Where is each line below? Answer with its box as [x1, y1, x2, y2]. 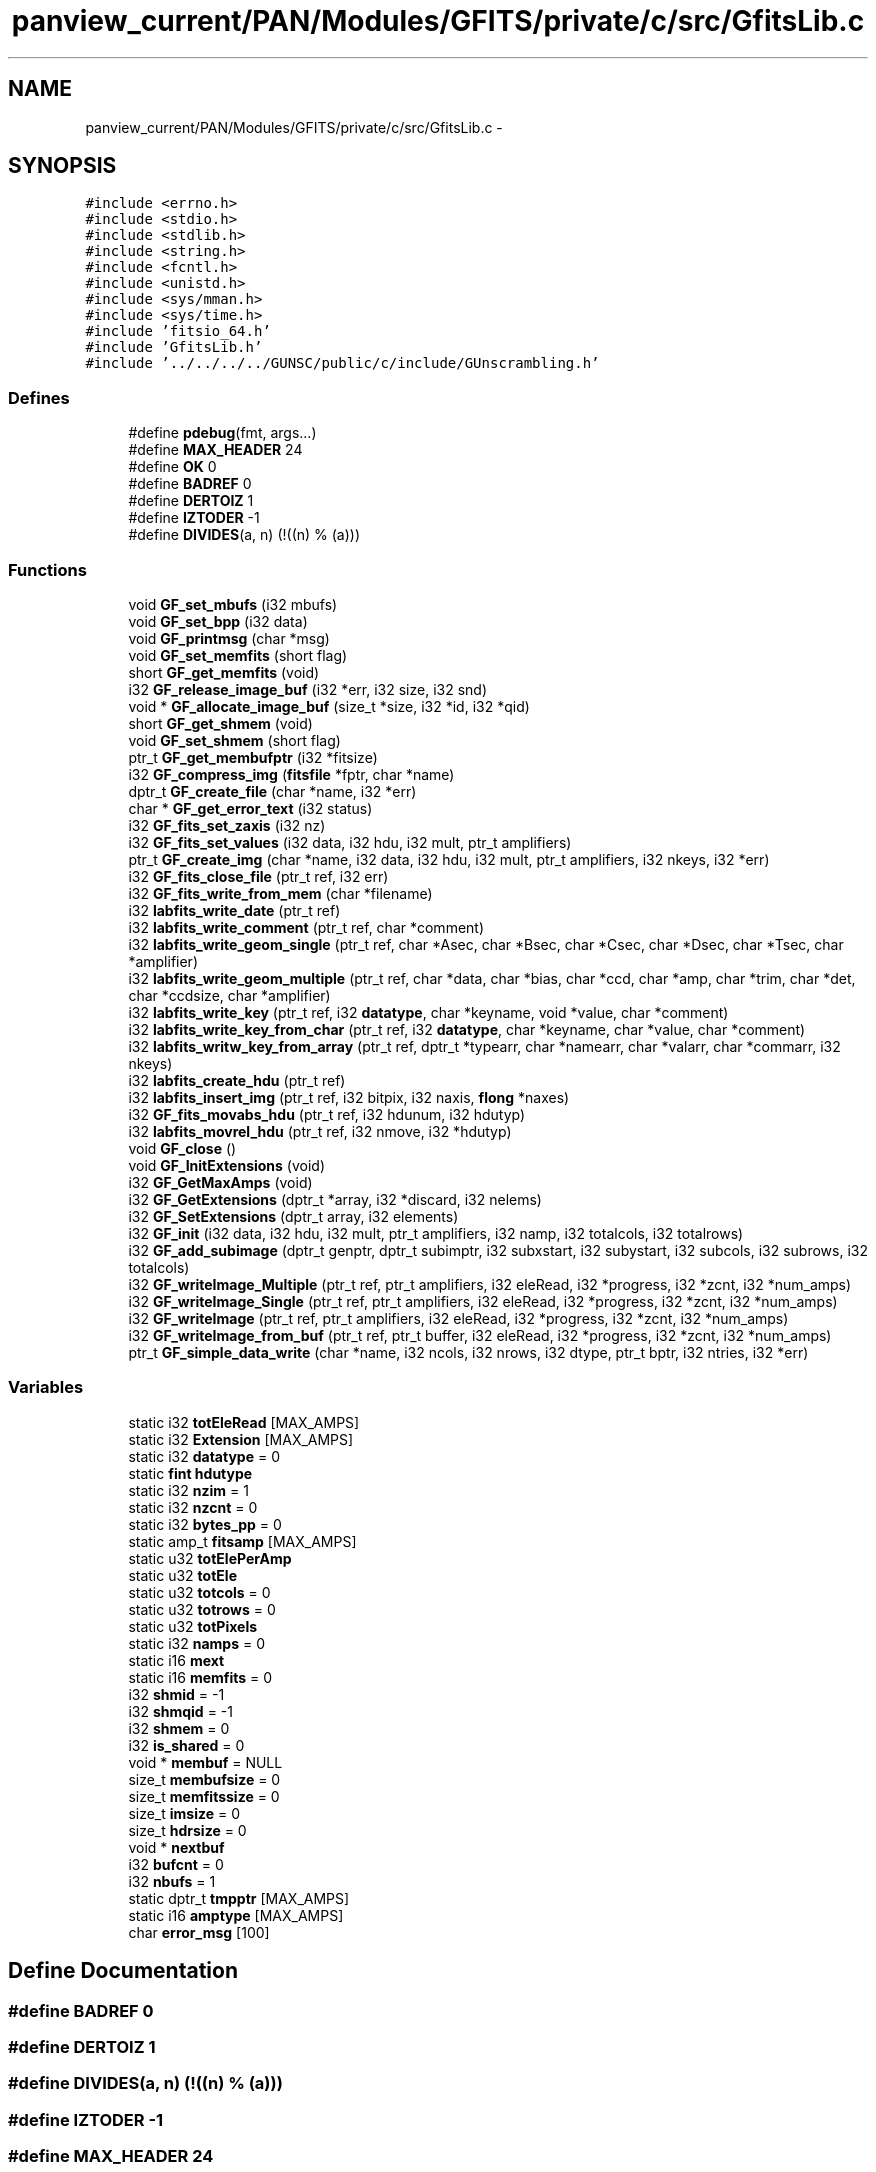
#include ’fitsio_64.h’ [85, 323, 271, 340]
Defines [8, 387, 70, 408]
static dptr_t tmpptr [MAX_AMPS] [128, 1889, 350, 1907]
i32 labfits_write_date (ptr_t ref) [128, 901, 341, 919]
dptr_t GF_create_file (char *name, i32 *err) [128, 782, 417, 800]
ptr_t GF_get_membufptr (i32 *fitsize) [128, 748, 378, 766]
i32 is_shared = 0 [128, 1736, 245, 1754]
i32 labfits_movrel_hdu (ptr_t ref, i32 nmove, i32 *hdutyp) [128, 1122, 512, 1140]
